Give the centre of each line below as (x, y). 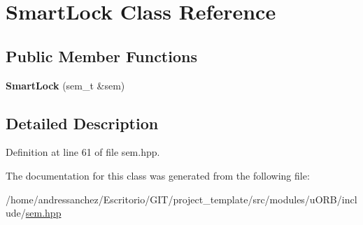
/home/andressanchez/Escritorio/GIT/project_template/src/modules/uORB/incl (181, 199)
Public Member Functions (101, 56)
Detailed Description (82, 123)
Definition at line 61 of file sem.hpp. (83, 152)
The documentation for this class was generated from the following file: (158, 175)
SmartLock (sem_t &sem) (65, 85)
